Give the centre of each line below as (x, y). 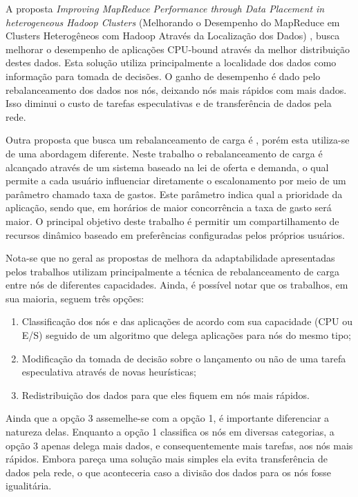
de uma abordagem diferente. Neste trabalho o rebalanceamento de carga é (164, 153)
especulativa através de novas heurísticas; (109, 372)
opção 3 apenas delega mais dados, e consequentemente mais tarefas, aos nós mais (179, 445)
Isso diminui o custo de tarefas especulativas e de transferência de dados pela (169, 103)
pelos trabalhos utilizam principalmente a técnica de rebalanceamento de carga (172, 271)
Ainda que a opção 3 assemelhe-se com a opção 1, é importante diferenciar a (168, 418)
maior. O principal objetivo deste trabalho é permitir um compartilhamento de (172, 221)
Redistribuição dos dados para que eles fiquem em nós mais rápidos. (166, 394)
